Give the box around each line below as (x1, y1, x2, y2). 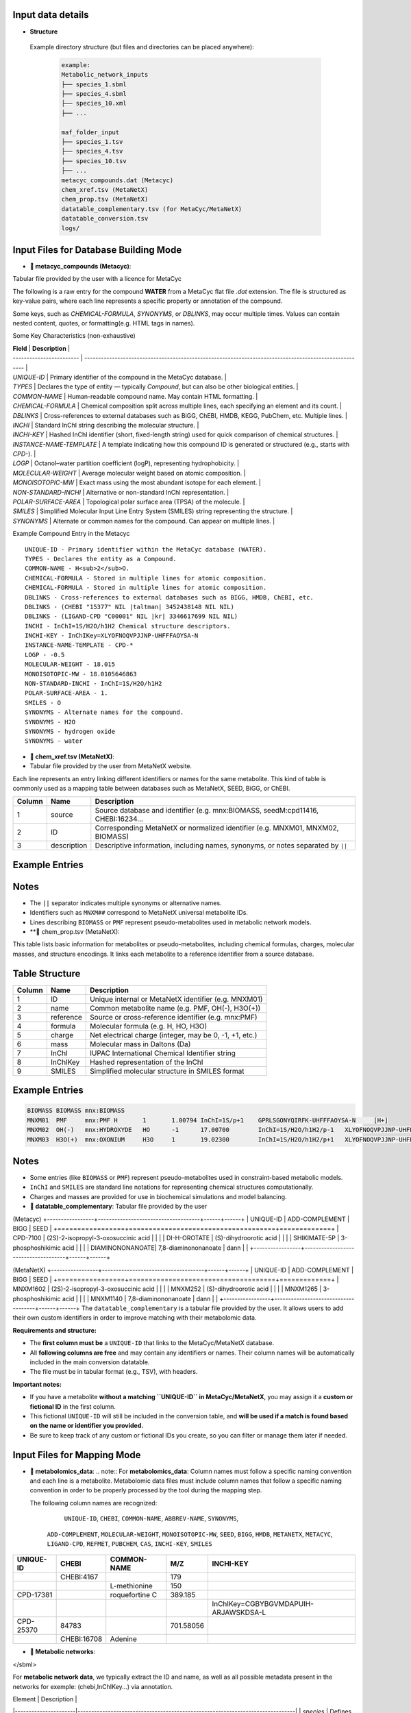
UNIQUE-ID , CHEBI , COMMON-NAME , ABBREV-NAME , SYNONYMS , (64, 1514, 239, 1523)
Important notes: (12, 1380, 62, 1388)
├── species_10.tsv (61, 157, 127, 164)
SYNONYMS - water (25, 737, 83, 745)
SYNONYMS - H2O (25, 718, 76, 726)
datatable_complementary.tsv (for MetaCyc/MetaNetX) (61, 205, 242, 212)
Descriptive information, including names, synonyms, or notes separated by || (95, 841, 348, 850)
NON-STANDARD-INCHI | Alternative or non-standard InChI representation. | (12, 488, 229, 496)
